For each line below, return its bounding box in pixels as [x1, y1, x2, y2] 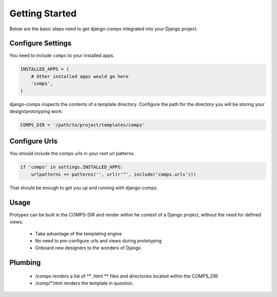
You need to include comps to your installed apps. [9, 52, 115, 59]
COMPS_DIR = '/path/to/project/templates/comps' [20, 122, 145, 128]
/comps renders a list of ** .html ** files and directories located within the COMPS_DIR [35, 273, 218, 279]
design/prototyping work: [9, 108, 64, 114]
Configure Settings [9, 39, 72, 48]
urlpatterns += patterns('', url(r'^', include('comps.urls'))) [31, 171, 196, 177]
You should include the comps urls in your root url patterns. [9, 151, 135, 157]
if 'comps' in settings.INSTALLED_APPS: [20, 164, 123, 170]
